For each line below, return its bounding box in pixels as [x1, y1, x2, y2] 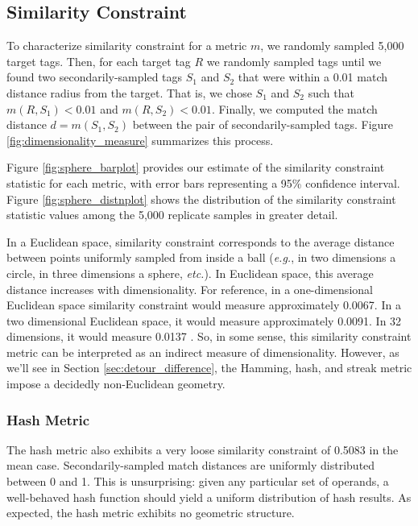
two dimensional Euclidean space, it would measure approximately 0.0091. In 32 [6, 312, 402, 329]
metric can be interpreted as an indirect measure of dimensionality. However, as [6, 343, 399, 360]
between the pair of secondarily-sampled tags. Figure [132, 116, 394, 133]
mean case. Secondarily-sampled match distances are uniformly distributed [6, 457, 375, 474]
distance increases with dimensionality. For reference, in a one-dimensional [6, 280, 373, 297]
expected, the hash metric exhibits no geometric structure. [6, 504, 295, 521]
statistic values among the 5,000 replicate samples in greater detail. [6, 206, 338, 223]
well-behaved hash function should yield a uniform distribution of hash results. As [6, 488, 412, 505]
